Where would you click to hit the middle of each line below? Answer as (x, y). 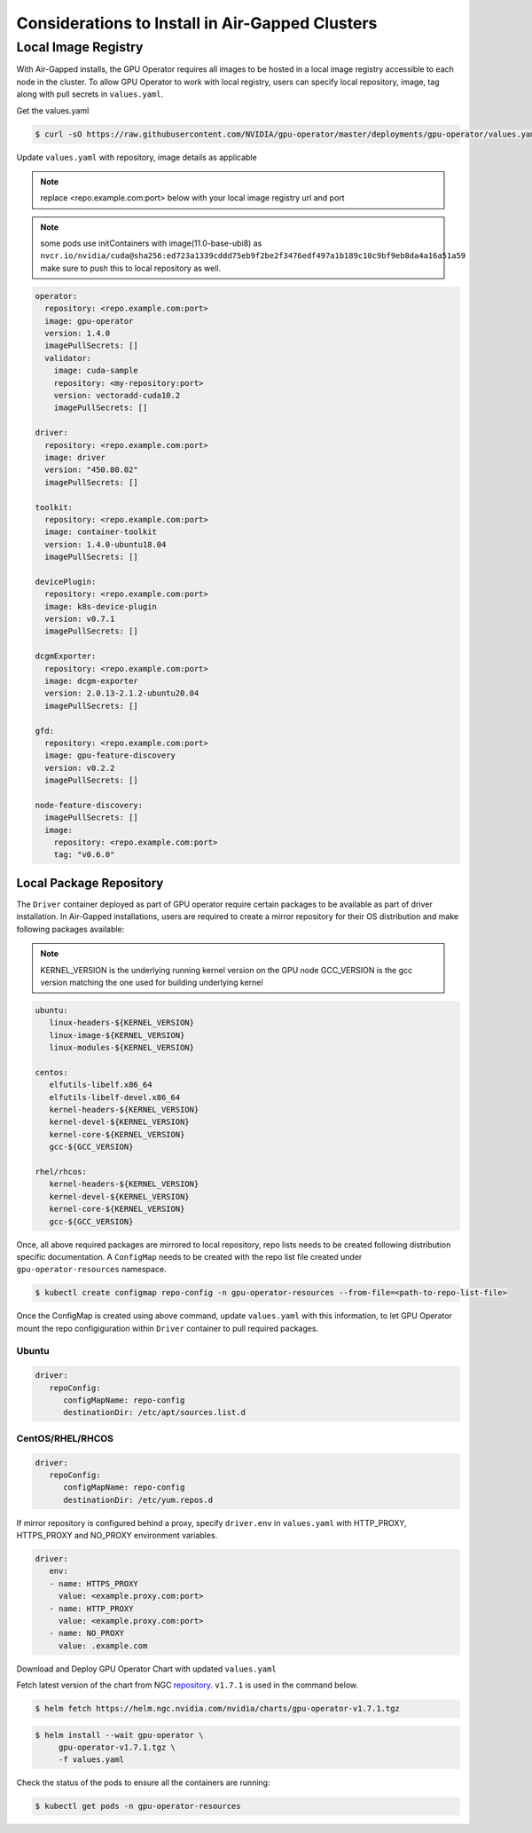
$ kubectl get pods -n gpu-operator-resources (138, 1806)
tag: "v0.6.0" (84, 855)
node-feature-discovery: (89, 805)
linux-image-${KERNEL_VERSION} (117, 1035)
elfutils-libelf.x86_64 (101, 1085)
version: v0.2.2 (80, 768)
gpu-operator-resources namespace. (92, 1270)
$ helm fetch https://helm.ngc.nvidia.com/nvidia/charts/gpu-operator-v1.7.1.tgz (218, 1709)
